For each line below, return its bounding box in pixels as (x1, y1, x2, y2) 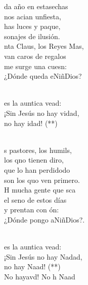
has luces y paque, (4, 21, 61, 31)
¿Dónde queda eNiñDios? (4, 71, 82, 81)
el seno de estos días (4, 194, 67, 205)
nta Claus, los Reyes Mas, (4, 41, 84, 51)
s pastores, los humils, (4, 144, 72, 155)
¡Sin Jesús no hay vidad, (4, 107, 79, 118)
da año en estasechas (4, 1, 68, 11)
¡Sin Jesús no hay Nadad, (4, 251, 82, 262)
